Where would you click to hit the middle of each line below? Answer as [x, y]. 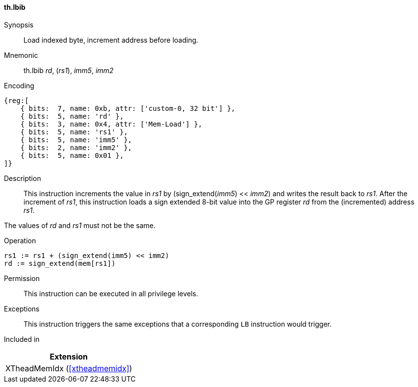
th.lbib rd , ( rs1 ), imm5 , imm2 [69, 70]
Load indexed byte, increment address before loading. [111, 40]
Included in [22, 339]
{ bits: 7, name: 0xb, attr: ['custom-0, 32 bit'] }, [128, 108]
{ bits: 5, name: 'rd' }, [72, 116]
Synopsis [19, 25]
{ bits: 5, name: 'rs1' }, [74, 132]
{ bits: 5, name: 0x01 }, [72, 155]
